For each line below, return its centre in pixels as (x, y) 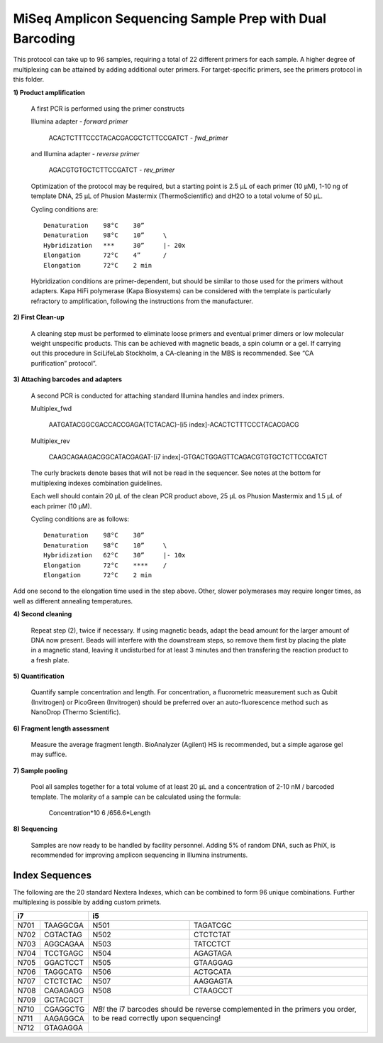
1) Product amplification (49, 92)
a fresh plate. (50, 660)
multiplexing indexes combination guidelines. (96, 483)
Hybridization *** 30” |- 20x (115, 245)
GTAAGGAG (213, 962)
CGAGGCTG (64, 1009)
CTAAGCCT (213, 990)
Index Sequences (52, 875)
